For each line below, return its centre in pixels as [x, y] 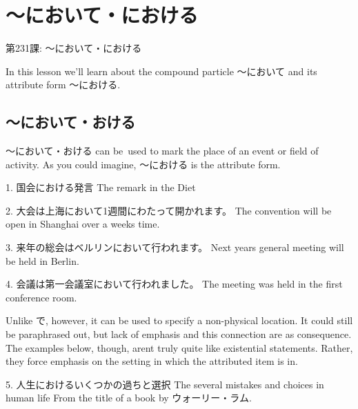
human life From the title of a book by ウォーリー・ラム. [129, 398]
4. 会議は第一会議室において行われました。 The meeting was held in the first [174, 284]
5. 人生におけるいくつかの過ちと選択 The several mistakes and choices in [165, 384]
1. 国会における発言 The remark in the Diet [101, 187]
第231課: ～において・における [74, 48]
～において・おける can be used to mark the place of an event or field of [162, 151]
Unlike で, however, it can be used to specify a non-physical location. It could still [179, 320]
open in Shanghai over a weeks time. [83, 224]
